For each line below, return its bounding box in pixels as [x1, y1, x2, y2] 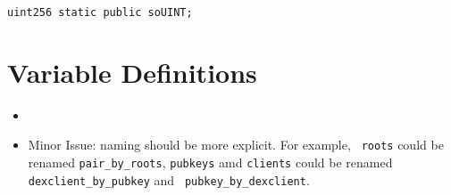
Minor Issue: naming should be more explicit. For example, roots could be [28, 135, 444, 154]
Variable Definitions [7, 53, 257, 90]
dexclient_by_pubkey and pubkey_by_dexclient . [28, 170, 310, 189]
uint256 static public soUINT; [7, 6, 193, 19]
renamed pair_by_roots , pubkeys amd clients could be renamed [28, 153, 393, 172]
